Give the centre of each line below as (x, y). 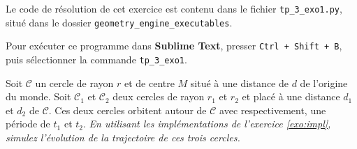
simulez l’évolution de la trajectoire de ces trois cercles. (123, 137)
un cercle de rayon (74, 83)
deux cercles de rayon (159, 96)
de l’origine (324, 83)
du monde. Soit (38, 96)
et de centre (149, 83)
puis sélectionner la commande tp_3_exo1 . (96, 59)
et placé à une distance (291, 96)
